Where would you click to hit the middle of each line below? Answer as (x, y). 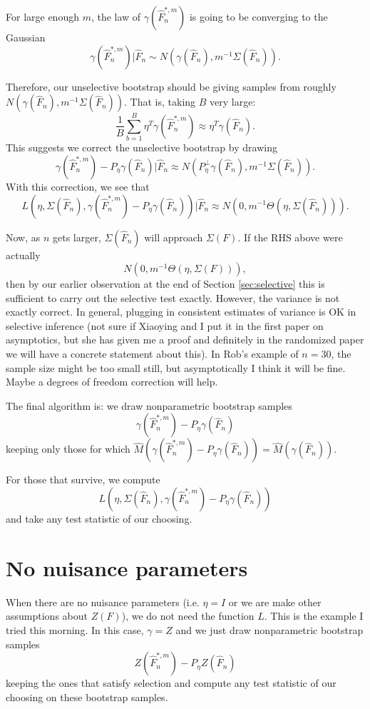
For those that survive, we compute (83, 479)
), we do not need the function (188, 616)
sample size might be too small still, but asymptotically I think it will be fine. (176, 367)
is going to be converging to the (258, 16)
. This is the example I (314, 616)
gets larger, (77, 237)
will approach (174, 237)
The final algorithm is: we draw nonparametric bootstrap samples (149, 405)
